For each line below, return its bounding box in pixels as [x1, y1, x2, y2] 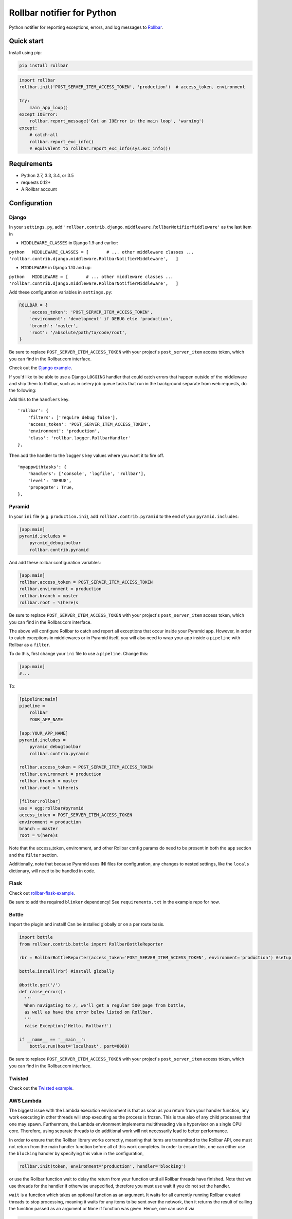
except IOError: [19, 111, 58, 117]
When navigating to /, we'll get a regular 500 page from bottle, [24, 1003, 186, 1008]
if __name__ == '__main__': [19, 1037, 86, 1042]
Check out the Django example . [9, 365, 73, 371]
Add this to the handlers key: [9, 396, 70, 402]
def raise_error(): [19, 989, 66, 995]
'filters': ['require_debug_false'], [27, 414, 118, 420]
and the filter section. [9, 852, 58, 858]
